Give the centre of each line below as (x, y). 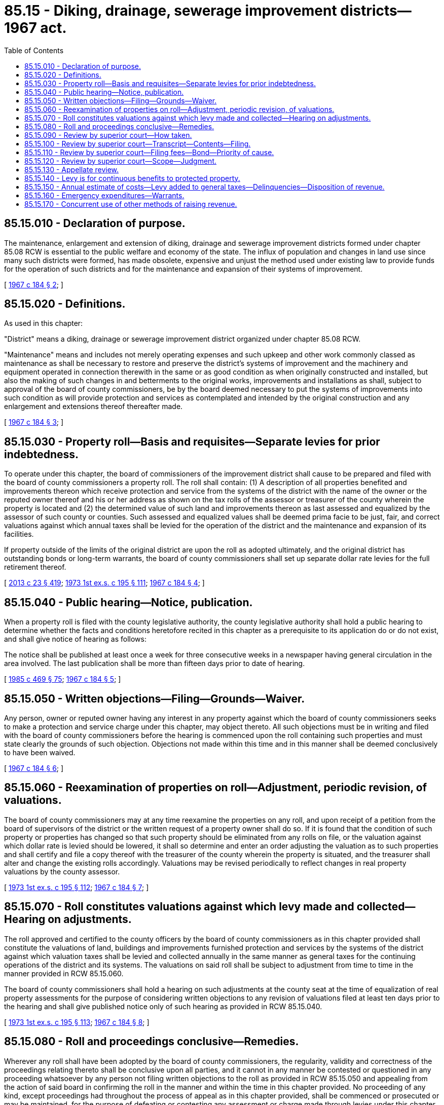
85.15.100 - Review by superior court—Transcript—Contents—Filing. (138, 143)
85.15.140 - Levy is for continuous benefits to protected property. (132, 178)
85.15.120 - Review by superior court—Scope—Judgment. (120, 161)
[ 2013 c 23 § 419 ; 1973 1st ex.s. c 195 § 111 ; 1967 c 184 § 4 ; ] (104, 583)
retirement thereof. (35, 567)
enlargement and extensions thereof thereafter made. (94, 407)
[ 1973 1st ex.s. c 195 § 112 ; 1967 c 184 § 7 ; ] (77, 887)
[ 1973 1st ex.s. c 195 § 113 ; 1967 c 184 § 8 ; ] (77, 1022)
